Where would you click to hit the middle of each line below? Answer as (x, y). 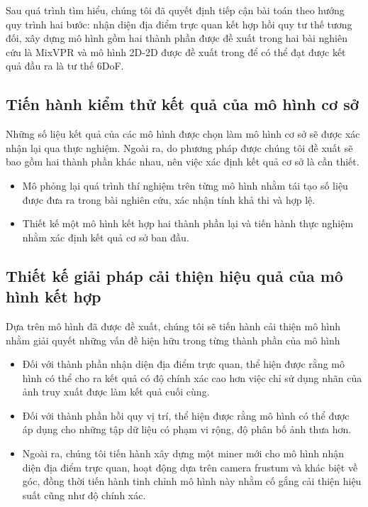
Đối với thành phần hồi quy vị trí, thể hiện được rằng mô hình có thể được (186, 415)
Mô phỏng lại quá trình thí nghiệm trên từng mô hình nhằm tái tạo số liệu (185, 185)
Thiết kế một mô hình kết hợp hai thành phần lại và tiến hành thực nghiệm (188, 223)
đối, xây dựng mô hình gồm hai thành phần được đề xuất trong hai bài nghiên (177, 38)
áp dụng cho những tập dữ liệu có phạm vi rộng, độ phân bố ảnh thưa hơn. (187, 429)
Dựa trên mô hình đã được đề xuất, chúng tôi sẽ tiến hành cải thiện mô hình (173, 326)
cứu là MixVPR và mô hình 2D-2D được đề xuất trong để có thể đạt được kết (176, 51)
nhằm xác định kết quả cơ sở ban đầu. (106, 237)
